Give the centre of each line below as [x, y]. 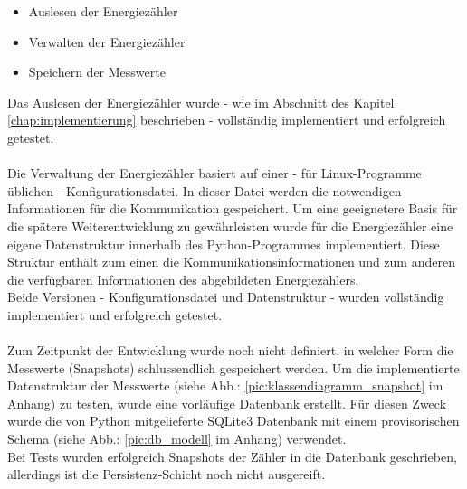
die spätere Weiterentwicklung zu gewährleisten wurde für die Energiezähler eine [230, 226]
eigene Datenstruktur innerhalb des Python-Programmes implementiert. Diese [224, 244]
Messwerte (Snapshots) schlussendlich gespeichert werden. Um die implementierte [233, 367]
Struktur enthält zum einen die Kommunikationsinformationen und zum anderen [231, 262]
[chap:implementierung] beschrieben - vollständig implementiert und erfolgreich [227, 120]
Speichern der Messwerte [97, 72]
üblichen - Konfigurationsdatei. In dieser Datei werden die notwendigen [205, 190]
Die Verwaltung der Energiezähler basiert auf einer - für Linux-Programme [214, 173]
